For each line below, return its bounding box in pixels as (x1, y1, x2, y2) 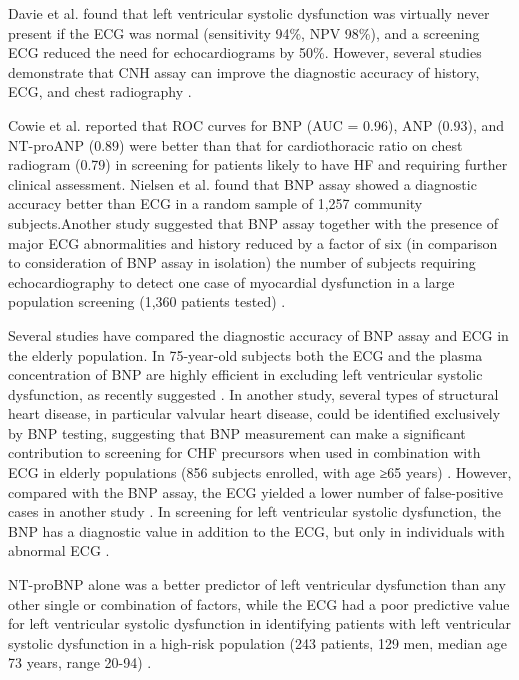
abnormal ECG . (8, 540, 110, 561)
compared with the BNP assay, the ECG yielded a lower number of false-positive (8, 481, 503, 502)
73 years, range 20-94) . (8, 652, 152, 673)
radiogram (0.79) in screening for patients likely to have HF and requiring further (8, 154, 508, 175)
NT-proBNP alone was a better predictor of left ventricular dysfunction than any (8, 574, 506, 595)
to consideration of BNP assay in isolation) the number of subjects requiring (8, 252, 476, 273)
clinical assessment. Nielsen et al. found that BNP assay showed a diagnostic (8, 173, 477, 194)
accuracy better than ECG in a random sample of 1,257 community (8, 193, 423, 214)
